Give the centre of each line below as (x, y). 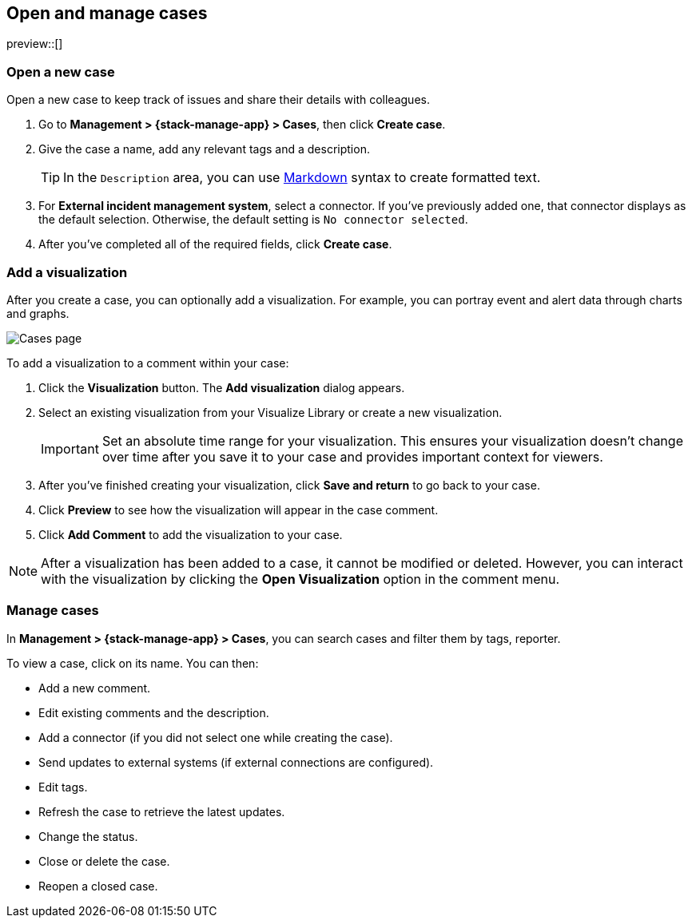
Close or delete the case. (104, 861)
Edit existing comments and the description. (154, 712)
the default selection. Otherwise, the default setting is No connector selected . (253, 220)
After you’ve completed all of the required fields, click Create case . (215, 244)
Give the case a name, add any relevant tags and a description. (204, 149)
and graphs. (38, 313)
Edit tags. (63, 787)
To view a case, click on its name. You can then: (133, 663)
